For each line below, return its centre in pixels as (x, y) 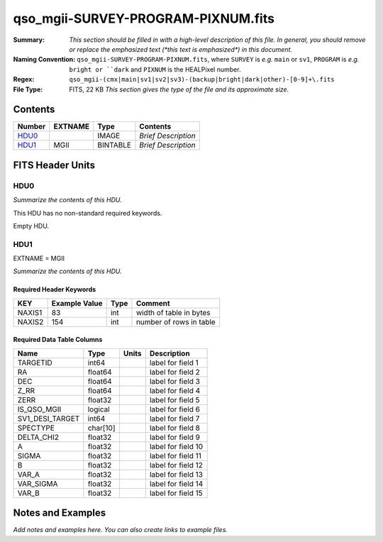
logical (99, 409)
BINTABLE (114, 145)
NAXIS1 (30, 312)
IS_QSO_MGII (39, 409)
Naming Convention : (44, 60)
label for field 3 (174, 381)
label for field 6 (174, 409)
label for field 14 (176, 484)
